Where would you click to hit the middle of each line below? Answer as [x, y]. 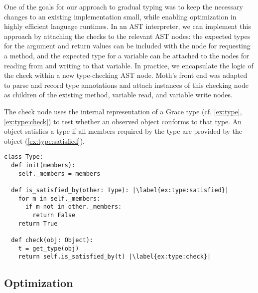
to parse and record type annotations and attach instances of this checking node [126, 85]
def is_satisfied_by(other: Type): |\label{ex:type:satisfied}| [120, 190]
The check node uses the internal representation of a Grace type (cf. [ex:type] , [123, 111]
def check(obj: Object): [52, 240]
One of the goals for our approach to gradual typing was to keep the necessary [124, 6]
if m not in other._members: [73, 207]
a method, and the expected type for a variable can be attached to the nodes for [127, 55]
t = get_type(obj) [49, 248]
